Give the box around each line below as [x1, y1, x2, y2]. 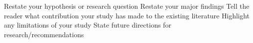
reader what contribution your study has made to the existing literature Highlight [4, 10, 250, 20]
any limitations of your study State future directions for [4, 20, 171, 30]
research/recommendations [4, 29, 84, 39]
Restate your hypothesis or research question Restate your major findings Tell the [4, 1, 250, 11]
